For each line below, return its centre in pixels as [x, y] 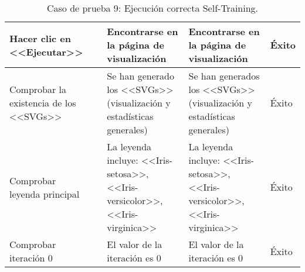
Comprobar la [38, 89]
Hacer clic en [40, 38]
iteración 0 [31, 258]
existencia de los [43, 103]
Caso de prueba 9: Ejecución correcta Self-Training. [152, 8]
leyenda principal [45, 194]
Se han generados [224, 76]
